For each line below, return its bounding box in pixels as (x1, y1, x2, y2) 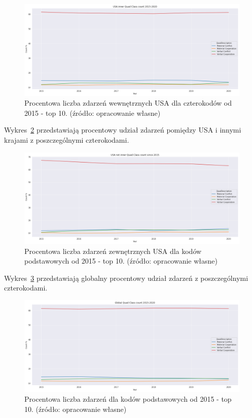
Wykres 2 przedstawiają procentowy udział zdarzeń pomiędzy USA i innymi (4, 124, 241, 135)
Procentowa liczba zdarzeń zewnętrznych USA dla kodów (24, 245, 202, 256)
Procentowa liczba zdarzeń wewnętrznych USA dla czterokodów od (24, 98, 232, 108)
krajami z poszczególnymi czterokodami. (4, 134, 129, 145)
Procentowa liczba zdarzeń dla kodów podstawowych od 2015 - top (24, 394, 232, 404)
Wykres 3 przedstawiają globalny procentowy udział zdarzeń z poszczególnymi (4, 272, 248, 283)
